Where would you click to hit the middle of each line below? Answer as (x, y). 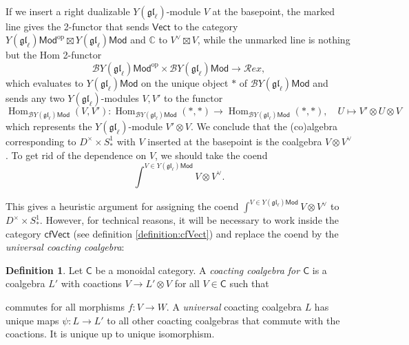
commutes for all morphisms (65, 306)
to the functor (193, 97)
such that (249, 283)
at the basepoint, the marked (274, 11)
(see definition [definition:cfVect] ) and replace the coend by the (206, 233)
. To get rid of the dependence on (76, 155)
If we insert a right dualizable (68, 11)
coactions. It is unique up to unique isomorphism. (110, 334)
